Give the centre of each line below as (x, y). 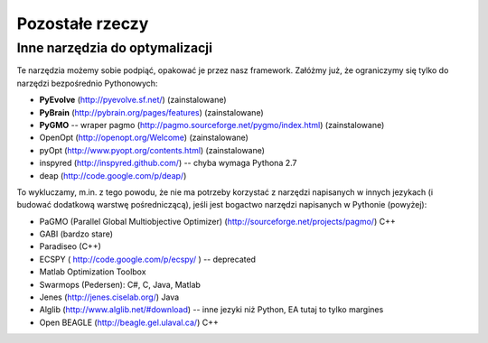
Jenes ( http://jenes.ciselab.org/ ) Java (109, 297)
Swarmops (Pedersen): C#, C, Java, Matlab (120, 284)
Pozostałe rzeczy (83, 23)
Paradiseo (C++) (70, 246)
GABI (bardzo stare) (76, 234)
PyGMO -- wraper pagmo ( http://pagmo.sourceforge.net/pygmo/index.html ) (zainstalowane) (212, 125)
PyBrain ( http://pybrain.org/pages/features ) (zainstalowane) (151, 112)
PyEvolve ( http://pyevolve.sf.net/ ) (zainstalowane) (133, 100)
